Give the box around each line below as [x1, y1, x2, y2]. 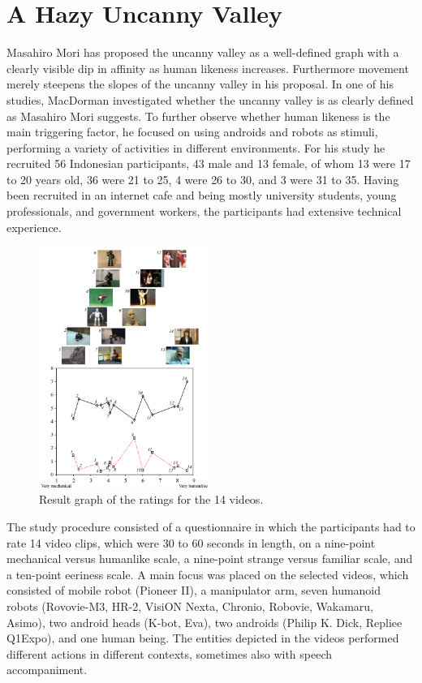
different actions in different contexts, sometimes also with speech [6, 645, 333, 662]
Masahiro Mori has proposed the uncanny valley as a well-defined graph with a [6, 44, 399, 61]
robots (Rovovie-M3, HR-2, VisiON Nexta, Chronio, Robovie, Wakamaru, [6, 597, 373, 614]
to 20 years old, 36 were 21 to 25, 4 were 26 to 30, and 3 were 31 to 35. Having [6, 170, 399, 187]
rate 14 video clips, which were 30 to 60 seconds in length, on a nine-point [6, 534, 376, 551]
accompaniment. [6, 661, 88, 678]
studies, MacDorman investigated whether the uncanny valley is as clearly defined [6, 91, 414, 108]
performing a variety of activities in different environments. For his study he [6, 139, 385, 156]
